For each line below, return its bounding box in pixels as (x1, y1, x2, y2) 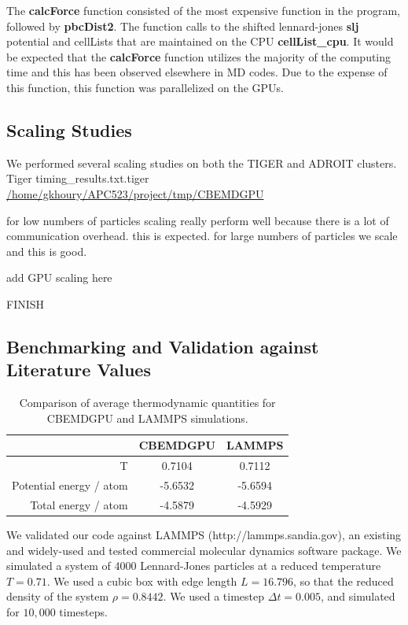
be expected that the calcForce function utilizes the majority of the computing (6, 48, 391, 65)
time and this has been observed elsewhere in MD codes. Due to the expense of (6, 64, 388, 80)
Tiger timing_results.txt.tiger (6, 170, 149, 187)
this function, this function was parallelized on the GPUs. (6, 79, 285, 95)
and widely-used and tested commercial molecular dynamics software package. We (6, 542, 402, 558)
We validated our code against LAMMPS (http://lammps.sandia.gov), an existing (6, 526, 402, 542)
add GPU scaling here (6, 269, 112, 286)
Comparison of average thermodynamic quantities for (19, 394, 276, 411)
